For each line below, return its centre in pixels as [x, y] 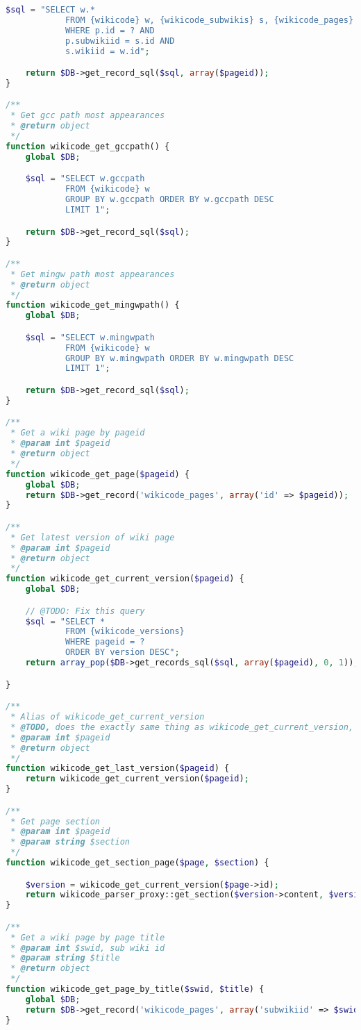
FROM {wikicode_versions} [125, 632]
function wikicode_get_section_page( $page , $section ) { [137, 863]
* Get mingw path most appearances [93, 274]
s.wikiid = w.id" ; [107, 51]
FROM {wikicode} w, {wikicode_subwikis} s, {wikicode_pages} [209, 20]
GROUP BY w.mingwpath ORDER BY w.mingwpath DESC [179, 358]
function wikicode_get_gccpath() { [88, 146]
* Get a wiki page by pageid [78, 433]
